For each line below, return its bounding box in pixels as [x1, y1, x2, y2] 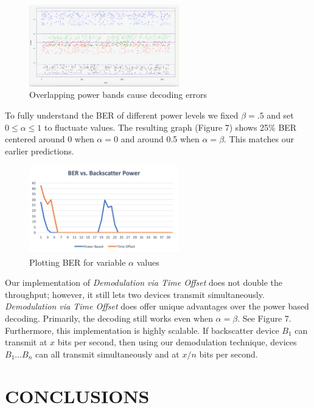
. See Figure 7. [237, 312, 291, 325]
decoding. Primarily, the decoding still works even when [5, 312, 213, 325]
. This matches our [224, 133, 294, 145]
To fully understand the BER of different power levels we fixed [5, 109, 239, 122]
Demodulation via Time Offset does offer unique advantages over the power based [5, 300, 309, 313]
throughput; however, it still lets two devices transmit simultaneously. [5, 288, 265, 300]
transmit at [5, 336, 47, 348]
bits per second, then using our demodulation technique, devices [57, 336, 297, 348]
